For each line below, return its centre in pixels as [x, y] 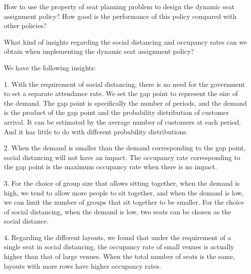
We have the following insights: [50, 67]
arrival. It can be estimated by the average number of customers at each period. [123, 121]
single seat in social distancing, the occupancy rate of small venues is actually [119, 247]
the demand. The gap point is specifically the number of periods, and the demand [125, 103]
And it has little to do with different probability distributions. [96, 131]
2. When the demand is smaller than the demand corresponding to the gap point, [125, 148]
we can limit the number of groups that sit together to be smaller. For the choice [124, 202]
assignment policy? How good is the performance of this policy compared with [120, 16]
